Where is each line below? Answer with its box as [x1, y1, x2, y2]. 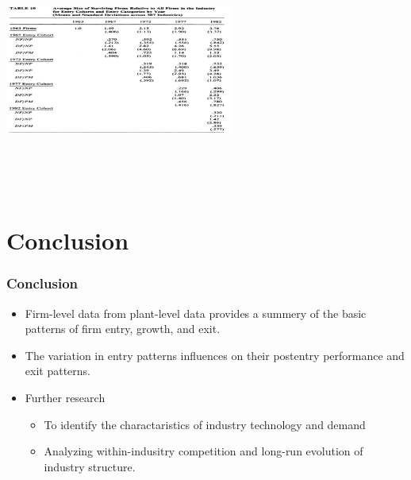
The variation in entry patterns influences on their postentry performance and [25, 346, 405, 363]
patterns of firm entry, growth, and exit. [25, 320, 221, 337]
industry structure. [44, 458, 136, 474]
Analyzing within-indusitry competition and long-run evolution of [44, 443, 363, 459]
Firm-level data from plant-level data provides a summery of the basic [25, 304, 367, 321]
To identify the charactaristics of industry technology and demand [44, 416, 366, 432]
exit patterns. [25, 362, 90, 379]
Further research [25, 389, 106, 405]
